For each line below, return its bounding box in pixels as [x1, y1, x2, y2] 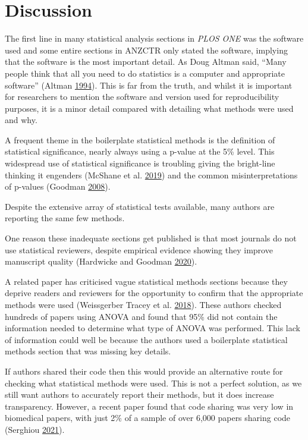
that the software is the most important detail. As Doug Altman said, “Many [5, 55, 287, 68]
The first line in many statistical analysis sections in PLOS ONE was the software [5, 32, 304, 45]
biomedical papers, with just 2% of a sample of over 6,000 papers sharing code [5, 411, 291, 424]
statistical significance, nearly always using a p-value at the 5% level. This [5, 145, 275, 158]
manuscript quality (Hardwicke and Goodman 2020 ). [5, 255, 197, 268]
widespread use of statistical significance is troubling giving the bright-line [5, 157, 275, 169]
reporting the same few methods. [5, 212, 125, 224]
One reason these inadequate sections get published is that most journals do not [5, 232, 297, 244]
